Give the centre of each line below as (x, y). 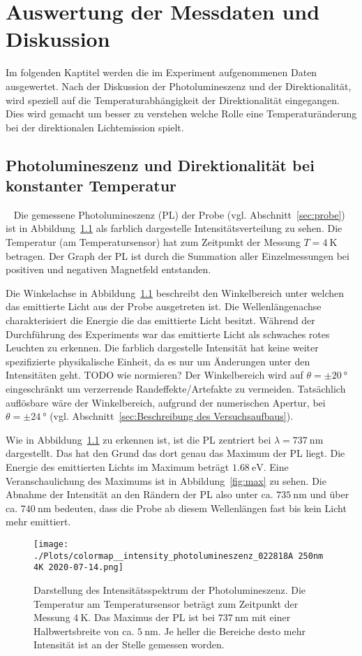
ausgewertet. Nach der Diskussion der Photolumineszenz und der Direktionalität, (179, 86)
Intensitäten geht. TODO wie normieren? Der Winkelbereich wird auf (154, 375)
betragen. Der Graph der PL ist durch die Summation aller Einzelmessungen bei (178, 255)
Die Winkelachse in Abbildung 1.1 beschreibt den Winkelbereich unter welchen (175, 292)
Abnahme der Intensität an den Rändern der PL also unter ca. (139, 494)
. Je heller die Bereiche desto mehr (232, 631)
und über (330, 494)
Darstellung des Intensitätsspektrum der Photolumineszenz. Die (170, 589)
